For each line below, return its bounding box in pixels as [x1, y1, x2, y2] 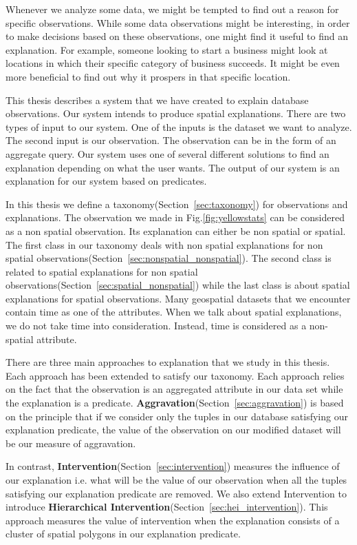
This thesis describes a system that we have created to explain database [6, 92, 309, 107]
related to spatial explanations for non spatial [6, 264, 198, 278]
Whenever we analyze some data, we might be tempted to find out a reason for [6, 2, 339, 16]
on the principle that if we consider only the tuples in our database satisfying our [6, 409, 348, 423]
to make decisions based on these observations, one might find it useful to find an [6, 29, 348, 43]
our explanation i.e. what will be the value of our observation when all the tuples [6, 473, 347, 486]
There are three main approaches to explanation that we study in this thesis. [6, 355, 330, 369]
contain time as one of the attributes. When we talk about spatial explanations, [6, 305, 342, 319]
